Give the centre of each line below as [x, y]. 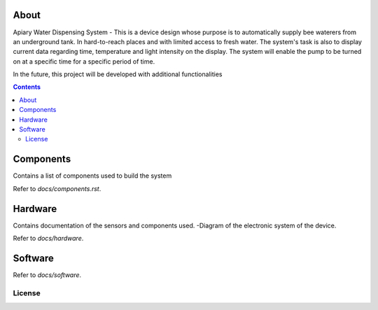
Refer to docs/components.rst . [57, 188]
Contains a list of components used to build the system [92, 176]
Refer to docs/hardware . [48, 239]
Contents [27, 87]
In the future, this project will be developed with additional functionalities [118, 74]
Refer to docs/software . [47, 275]
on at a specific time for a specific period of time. [84, 61]
